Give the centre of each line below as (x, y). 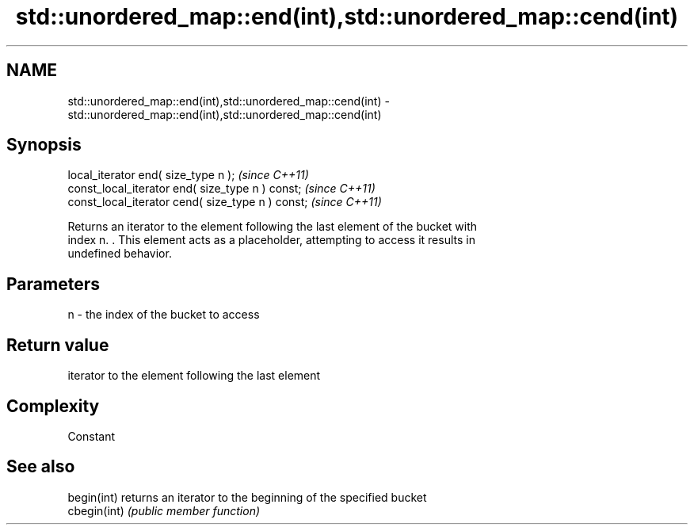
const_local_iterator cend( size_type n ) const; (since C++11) (225, 202)
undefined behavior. (120, 254)
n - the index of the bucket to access (164, 315)
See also (41, 467)
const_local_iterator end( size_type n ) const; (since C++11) (221, 189)
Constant (92, 436)
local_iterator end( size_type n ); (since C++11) (188, 175)
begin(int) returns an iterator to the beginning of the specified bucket (247, 497)
